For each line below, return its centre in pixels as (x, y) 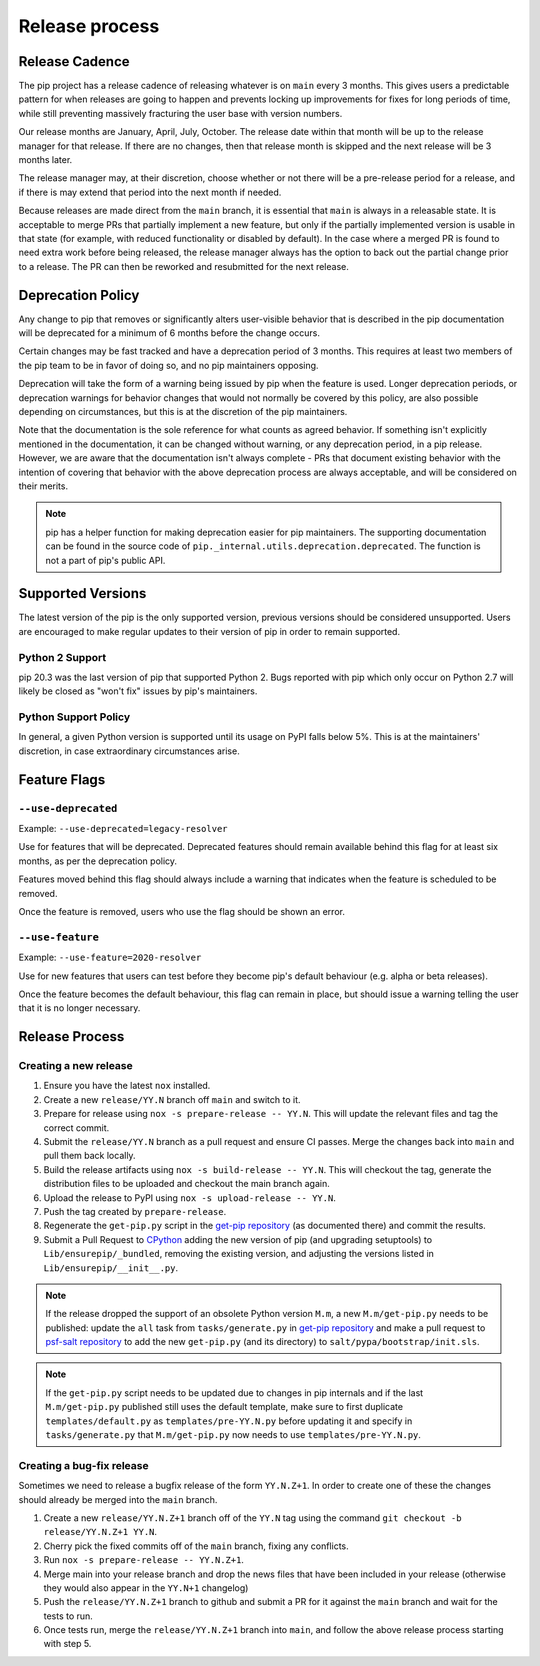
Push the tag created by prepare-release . (135, 1211)
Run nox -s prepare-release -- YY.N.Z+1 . (144, 1560)
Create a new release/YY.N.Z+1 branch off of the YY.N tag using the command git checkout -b (252, 1517)
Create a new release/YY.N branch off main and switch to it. (172, 1099)
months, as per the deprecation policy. (98, 861)
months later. (45, 160)
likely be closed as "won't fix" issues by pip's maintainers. (138, 691)
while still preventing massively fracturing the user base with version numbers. (180, 113)
